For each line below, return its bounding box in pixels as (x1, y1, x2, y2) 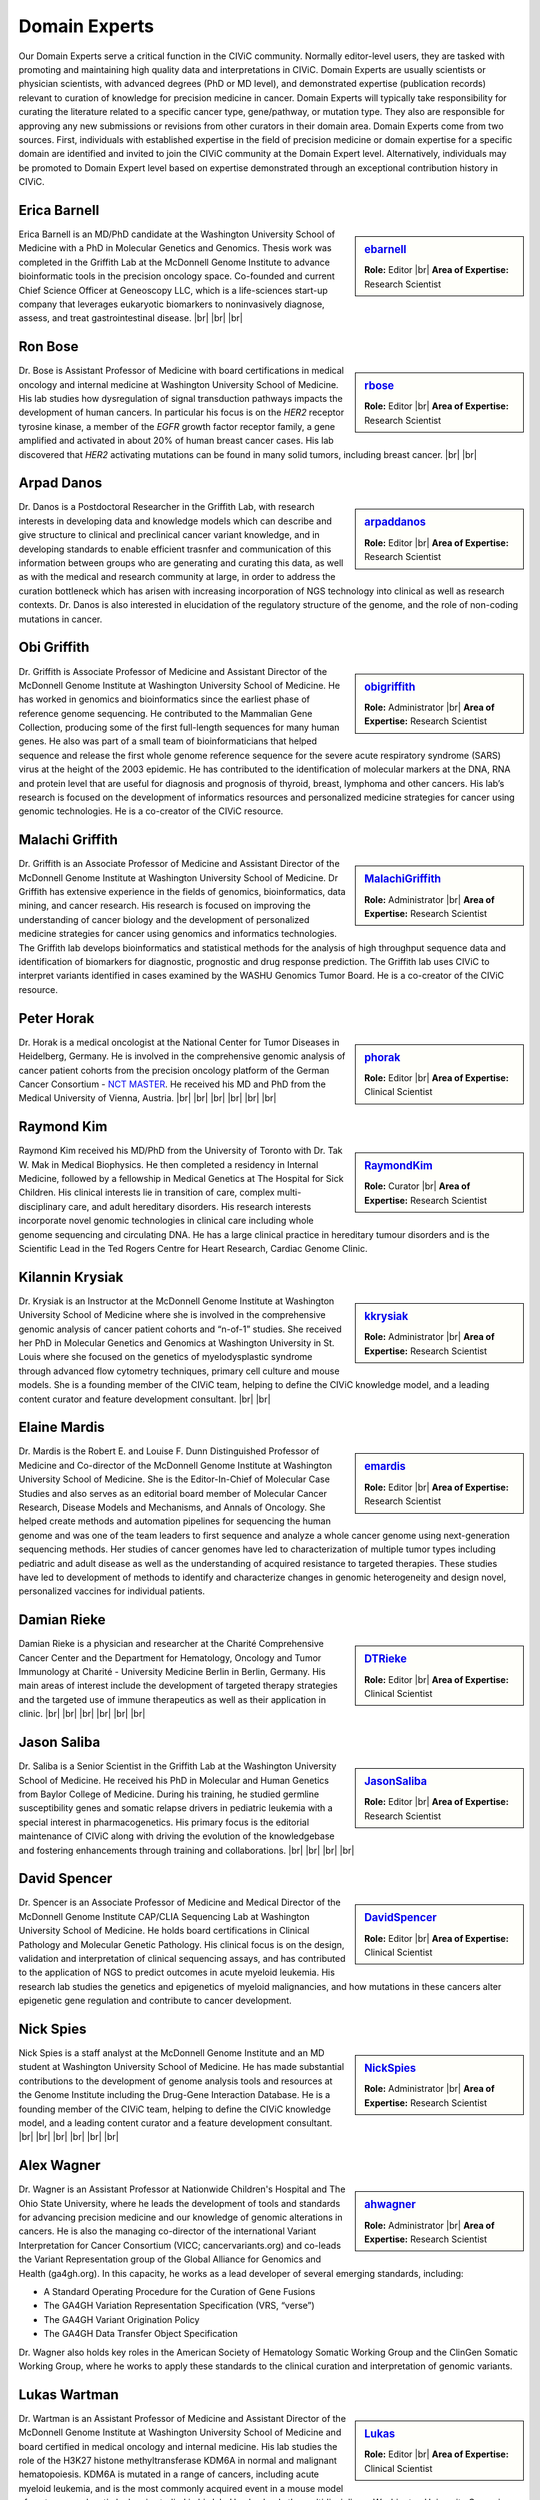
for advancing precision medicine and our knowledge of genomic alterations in (18, 2211, 343, 2224)
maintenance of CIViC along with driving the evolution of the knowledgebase (18, 1830, 335, 1842)
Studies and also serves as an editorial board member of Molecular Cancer (18, 1487, 328, 1499)
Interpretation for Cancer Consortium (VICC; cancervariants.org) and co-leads (18, 2239, 342, 2251)
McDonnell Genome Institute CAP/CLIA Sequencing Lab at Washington (18, 1910, 310, 1922)
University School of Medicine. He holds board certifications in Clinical (18, 1925, 310, 1937)
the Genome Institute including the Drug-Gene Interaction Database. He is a (18, 2089, 331, 2101)
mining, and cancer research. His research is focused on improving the (18, 900, 311, 912)
